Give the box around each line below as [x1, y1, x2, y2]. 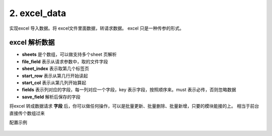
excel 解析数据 [9, 38, 55, 47]
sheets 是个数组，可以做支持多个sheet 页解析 [22, 51, 117, 57]
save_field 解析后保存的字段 [22, 94, 81, 100]
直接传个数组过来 [9, 110, 45, 116]
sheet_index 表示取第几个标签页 [22, 65, 89, 72]
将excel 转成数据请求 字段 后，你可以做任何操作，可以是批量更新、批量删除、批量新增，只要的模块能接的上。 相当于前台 [9, 103, 259, 109]
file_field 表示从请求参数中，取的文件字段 [22, 58, 108, 64]
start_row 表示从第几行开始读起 [22, 73, 88, 79]
